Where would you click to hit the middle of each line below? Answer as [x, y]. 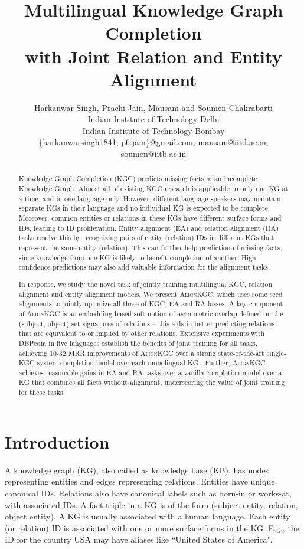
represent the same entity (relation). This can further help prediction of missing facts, [150, 248]
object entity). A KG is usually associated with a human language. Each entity [148, 516]
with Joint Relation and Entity [153, 56]
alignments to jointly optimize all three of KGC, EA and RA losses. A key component [151, 304]
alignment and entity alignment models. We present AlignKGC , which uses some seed [151, 294]
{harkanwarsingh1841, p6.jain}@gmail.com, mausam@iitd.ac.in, [153, 142]
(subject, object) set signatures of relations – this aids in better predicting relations [147, 323]
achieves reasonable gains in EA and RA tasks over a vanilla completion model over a [150, 372]
